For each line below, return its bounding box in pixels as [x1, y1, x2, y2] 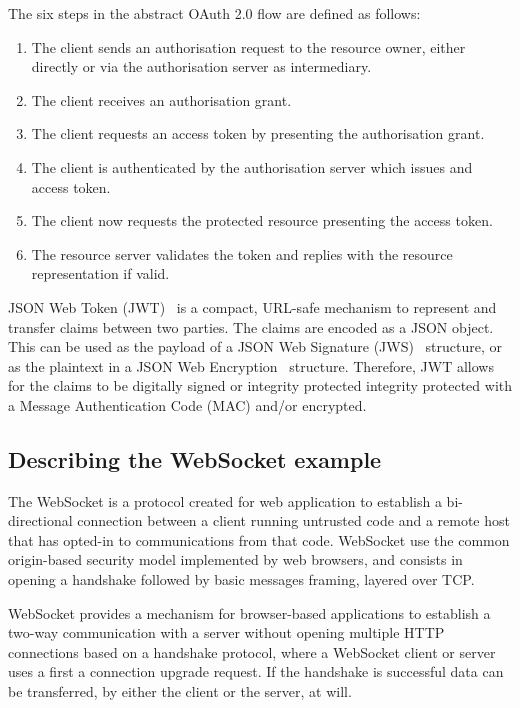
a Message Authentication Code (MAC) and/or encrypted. [8, 394, 367, 415]
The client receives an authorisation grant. [31, 89, 292, 110]
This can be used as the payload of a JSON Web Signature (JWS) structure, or [8, 336, 502, 357]
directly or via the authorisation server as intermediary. [31, 56, 372, 77]
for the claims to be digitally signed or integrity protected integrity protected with [8, 375, 513, 396]
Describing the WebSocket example [8, 443, 382, 474]
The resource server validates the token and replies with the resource [31, 243, 453, 264]
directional [8, 510, 73, 531]
